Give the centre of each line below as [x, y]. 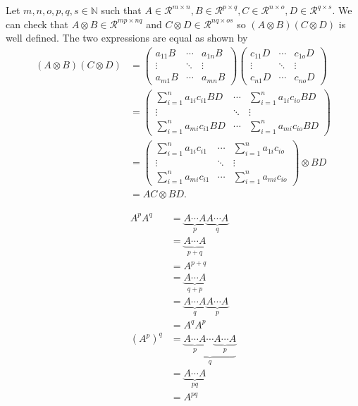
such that [121, 10]
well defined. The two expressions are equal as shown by [127, 38]
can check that [37, 24]
